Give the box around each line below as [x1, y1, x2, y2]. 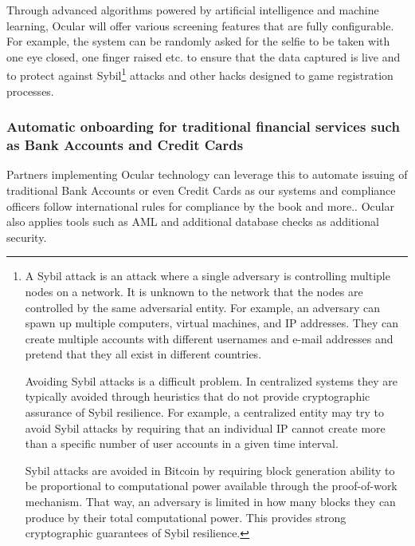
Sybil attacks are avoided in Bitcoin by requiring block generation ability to [25, 461, 395, 478]
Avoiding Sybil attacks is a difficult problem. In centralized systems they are [25, 372, 397, 389]
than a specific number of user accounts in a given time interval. [25, 435, 339, 452]
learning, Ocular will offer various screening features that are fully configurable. [6, 17, 394, 34]
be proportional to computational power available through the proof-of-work [25, 477, 397, 494]
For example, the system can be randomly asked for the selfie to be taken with [6, 33, 390, 49]
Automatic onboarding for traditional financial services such [6, 117, 400, 136]
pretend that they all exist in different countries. [25, 346, 262, 362]
